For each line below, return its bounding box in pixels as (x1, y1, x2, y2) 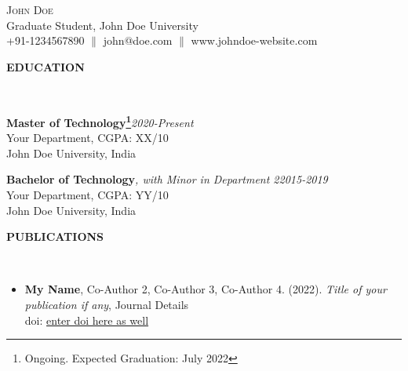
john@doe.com (103, 32, 173, 49)
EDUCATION (6, 58, 85, 75)
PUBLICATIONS (6, 228, 104, 245)
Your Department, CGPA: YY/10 (6, 187, 169, 202)
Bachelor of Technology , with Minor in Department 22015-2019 (6, 171, 328, 187)
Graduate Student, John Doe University (6, 16, 199, 33)
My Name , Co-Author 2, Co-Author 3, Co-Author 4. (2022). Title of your (24, 281, 387, 297)
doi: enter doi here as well (24, 311, 149, 328)
